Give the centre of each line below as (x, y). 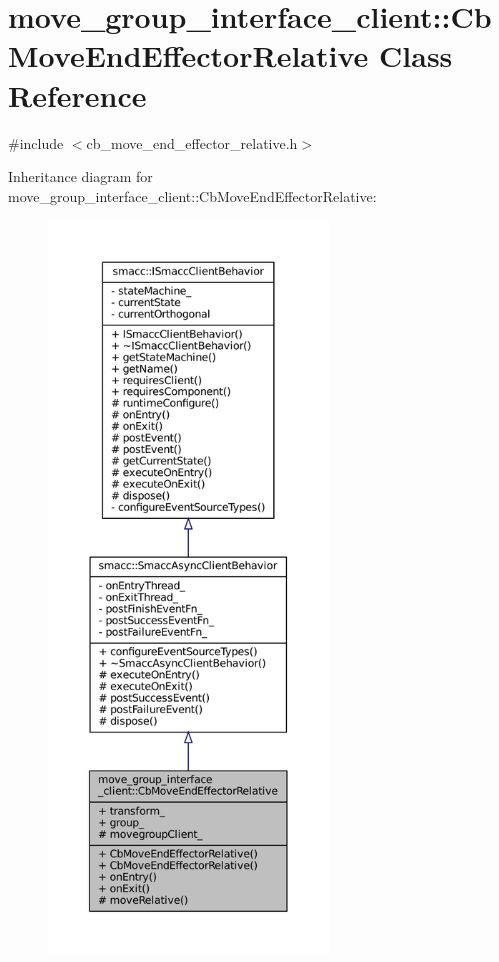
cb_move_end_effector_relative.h (192, 142)
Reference (77, 94)
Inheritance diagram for (80, 176)
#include (36, 142)
